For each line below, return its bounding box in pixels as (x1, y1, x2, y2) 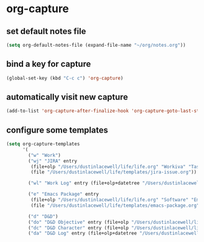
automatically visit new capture (6, 92, 129, 102)
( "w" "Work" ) (28, 152, 61, 158)
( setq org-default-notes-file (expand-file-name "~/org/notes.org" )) (6, 42, 186, 48)
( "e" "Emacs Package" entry (28, 191, 99, 198)
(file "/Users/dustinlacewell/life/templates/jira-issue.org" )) (30, 169, 197, 175)
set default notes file (6, 26, 86, 36)
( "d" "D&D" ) (28, 213, 59, 220)
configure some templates (6, 125, 108, 135)
